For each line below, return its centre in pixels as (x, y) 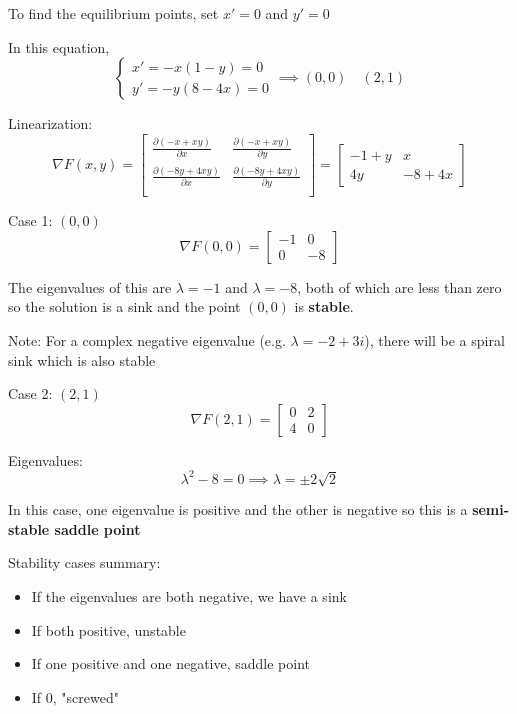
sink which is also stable (82, 359)
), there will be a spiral (434, 340)
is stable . (324, 306)
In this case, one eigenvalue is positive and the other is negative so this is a (238, 509)
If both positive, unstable (108, 629)
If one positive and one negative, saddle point (171, 663)
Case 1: (30, 220)
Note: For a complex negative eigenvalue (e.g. (147, 340)
